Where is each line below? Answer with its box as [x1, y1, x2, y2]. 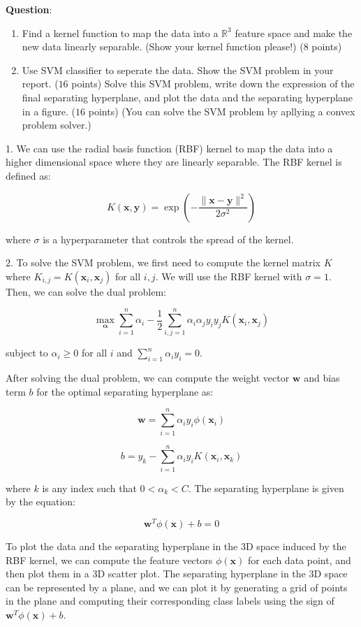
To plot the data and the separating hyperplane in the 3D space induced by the [6, 538, 346, 553]
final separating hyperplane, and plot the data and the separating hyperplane [22, 89, 353, 104]
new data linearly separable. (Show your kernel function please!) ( [22, 39, 304, 54]
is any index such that [42, 480, 137, 495]
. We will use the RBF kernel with [155, 268, 302, 283]
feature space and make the [235, 25, 353, 40]
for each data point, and [247, 552, 351, 567]
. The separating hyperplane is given [188, 480, 344, 495]
